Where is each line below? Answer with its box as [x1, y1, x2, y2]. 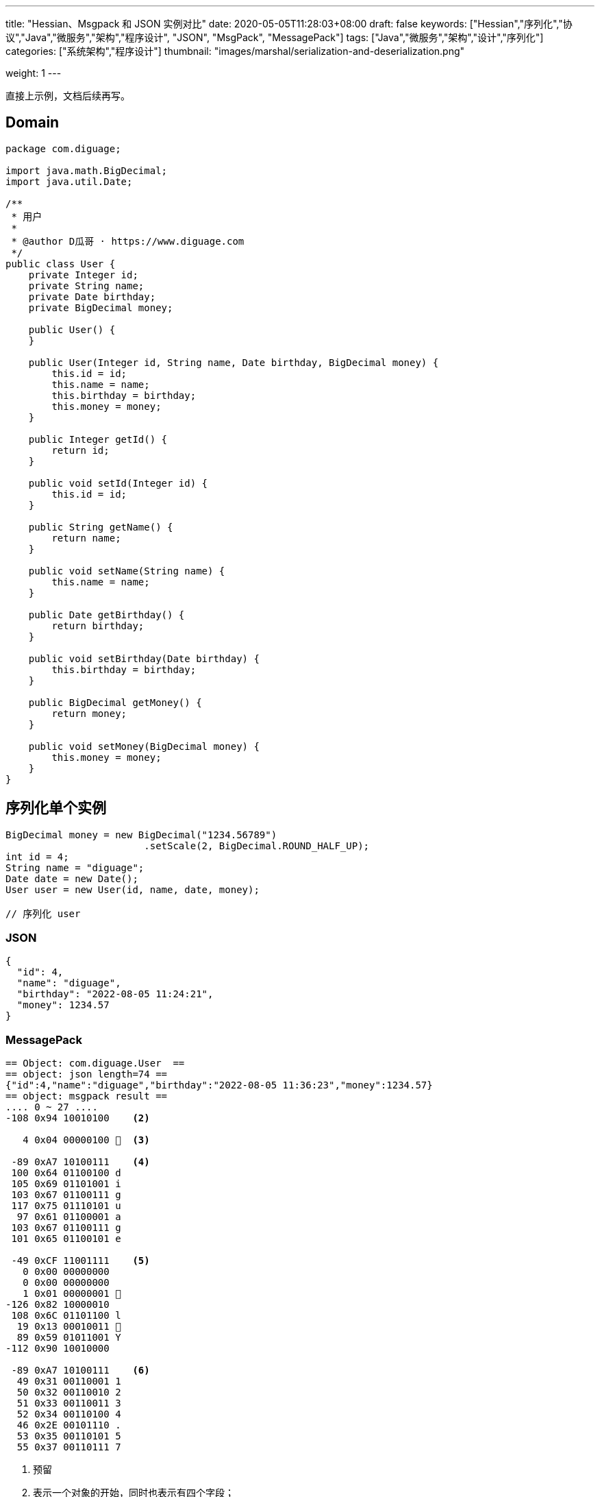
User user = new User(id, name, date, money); [5, 884, 260, 895]
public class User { [5, 258, 116, 269]
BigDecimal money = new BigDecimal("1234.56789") [5, 829, 277, 840]
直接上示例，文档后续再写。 [5, 90, 130, 101]
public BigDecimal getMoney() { [28, 696, 202, 708]
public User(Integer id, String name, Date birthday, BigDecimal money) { [28, 356, 439, 368]
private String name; [28, 280, 145, 291]
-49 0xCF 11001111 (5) [11, 1255, 150, 1267]
